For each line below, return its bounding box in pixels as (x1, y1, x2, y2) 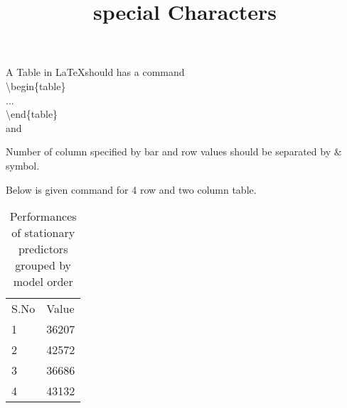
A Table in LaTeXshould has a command (6, 65, 185, 79)
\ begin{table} (6, 78, 66, 93)
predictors (18, 241, 68, 258)
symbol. (6, 158, 40, 172)
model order (13, 273, 73, 290)
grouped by (15, 257, 72, 274)
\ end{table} (6, 106, 58, 121)
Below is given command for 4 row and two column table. (6, 182, 257, 197)
